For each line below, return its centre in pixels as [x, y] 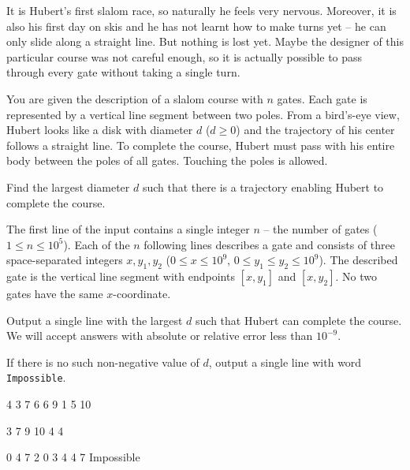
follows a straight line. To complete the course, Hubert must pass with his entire [201, 145]
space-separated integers [65, 260]
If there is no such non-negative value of [103, 362]
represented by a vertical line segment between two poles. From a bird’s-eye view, [203, 114]
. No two [356, 276]
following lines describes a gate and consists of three [269, 244]
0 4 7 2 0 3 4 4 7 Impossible [73, 457]
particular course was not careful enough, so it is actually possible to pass [184, 56]
